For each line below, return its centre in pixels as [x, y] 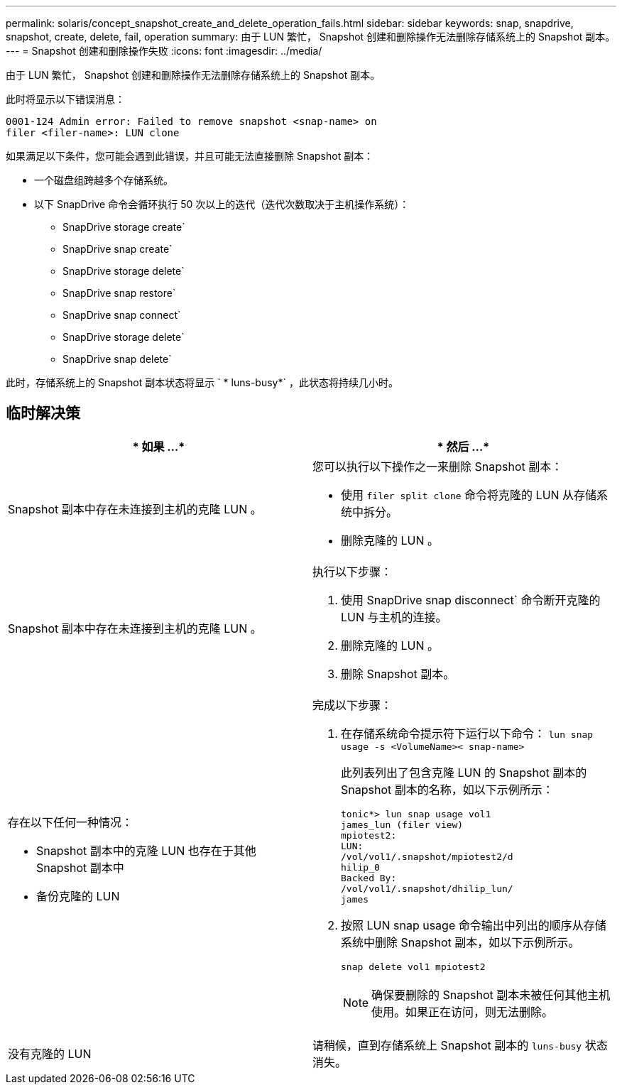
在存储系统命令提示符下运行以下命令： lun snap [467, 733]
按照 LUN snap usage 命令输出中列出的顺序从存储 [474, 925]
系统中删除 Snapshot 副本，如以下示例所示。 [460, 942]
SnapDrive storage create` [124, 227]
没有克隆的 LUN [50, 1053]
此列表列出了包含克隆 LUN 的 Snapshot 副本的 [464, 772]
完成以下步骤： [353, 705]
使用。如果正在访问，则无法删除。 [463, 1012]
